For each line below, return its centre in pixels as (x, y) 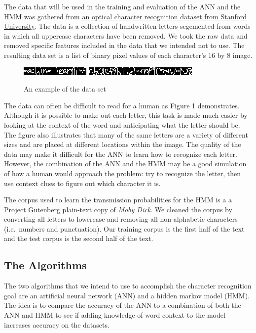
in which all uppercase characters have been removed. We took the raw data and (126, 35)
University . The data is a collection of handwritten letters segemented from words (127, 26)
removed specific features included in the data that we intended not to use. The (124, 45)
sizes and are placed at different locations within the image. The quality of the (123, 144)
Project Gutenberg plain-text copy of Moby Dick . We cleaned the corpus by (118, 209)
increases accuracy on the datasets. (57, 324)
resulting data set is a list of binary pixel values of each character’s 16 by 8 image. (128, 55)
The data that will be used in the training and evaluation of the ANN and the (122, 6)
